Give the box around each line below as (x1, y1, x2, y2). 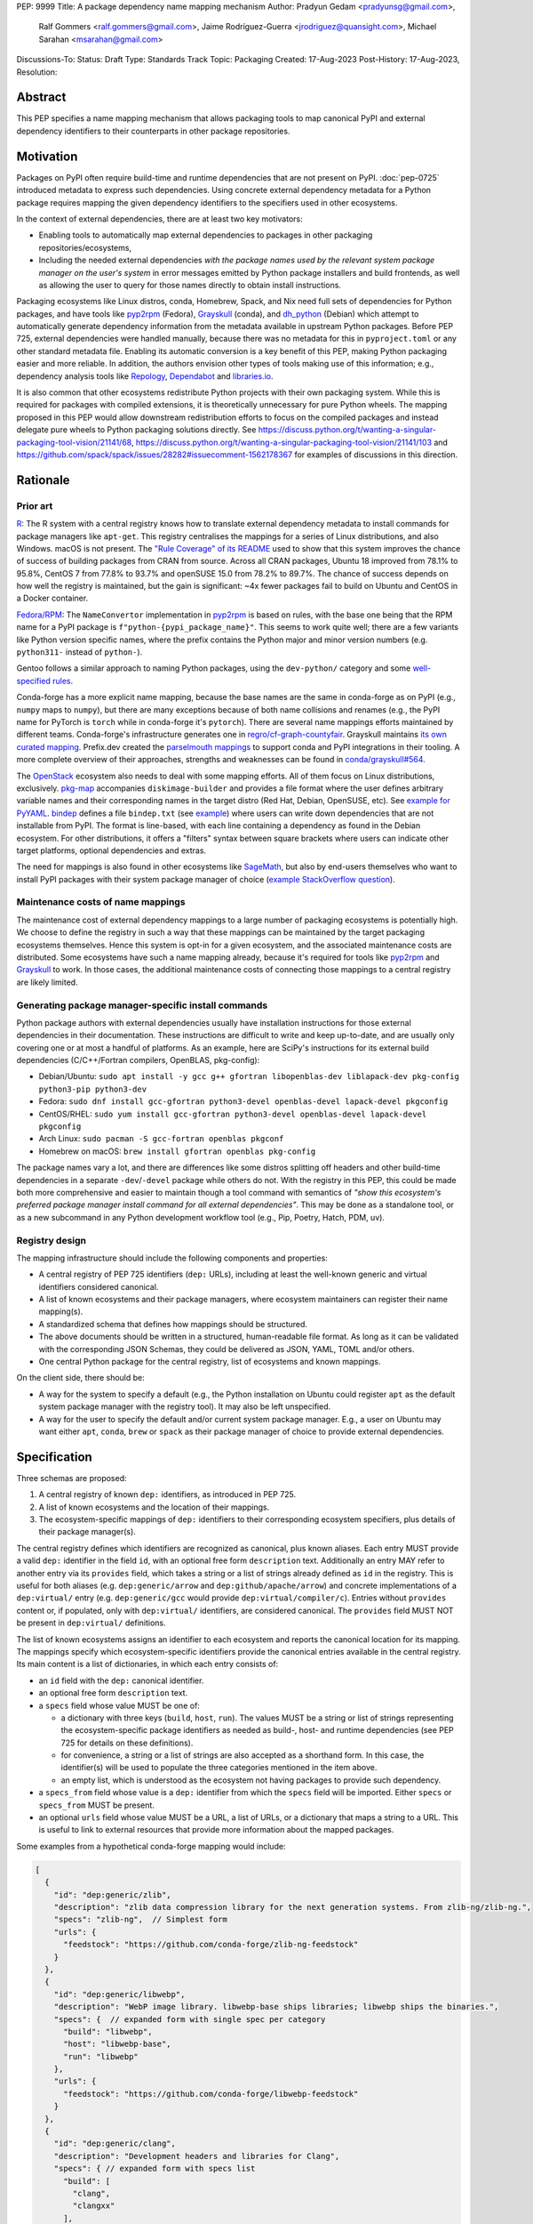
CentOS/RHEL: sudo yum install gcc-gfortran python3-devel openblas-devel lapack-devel (38, 1108, 427, 1119)
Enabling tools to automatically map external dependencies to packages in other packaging (38, 230, 373, 240)
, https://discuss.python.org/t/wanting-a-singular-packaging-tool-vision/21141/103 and (131, 437, 449, 447)
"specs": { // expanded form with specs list (53, 2164, 256, 2174)
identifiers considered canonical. (38, 1281, 159, 1292)
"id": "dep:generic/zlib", (53, 1890, 172, 1899)
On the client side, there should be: (16, 1373, 146, 1383)
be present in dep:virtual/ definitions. (16, 1617, 166, 1628)
